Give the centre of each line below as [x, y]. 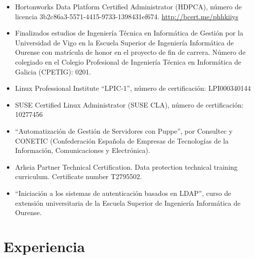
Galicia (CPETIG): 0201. [53, 71]
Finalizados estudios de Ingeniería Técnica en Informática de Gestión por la [129, 33]
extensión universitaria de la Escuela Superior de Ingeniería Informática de [128, 203]
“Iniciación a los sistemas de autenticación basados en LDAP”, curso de [123, 193]
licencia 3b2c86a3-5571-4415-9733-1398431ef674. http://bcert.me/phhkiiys [127, 16]
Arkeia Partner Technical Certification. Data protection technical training [126, 166]
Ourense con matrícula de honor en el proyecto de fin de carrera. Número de [130, 52]
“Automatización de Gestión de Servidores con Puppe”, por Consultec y [124, 130]
